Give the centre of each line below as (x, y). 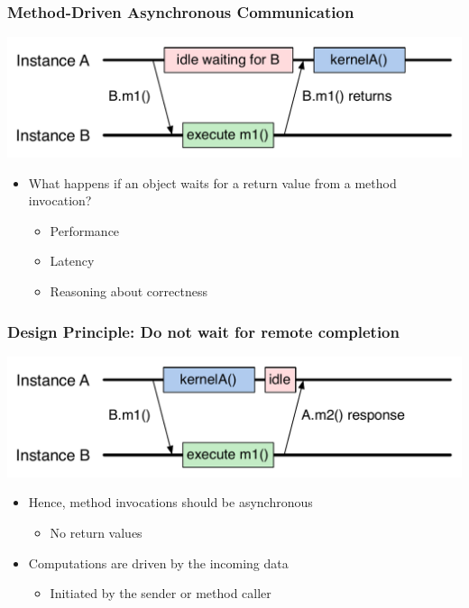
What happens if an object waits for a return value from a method (212, 182)
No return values (96, 532)
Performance (85, 230)
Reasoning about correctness (129, 291)
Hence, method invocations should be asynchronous (170, 502)
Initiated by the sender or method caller (161, 593)
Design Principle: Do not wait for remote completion (203, 331)
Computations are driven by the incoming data (158, 563)
